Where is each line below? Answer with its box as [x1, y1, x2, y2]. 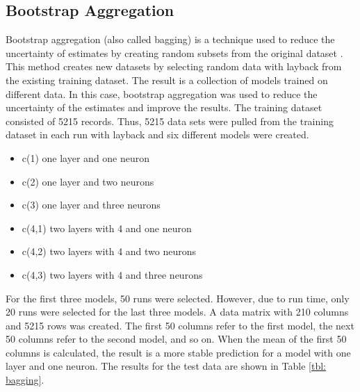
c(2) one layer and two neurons [22, 174, 154, 188]
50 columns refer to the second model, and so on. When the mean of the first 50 [6, 332, 347, 346]
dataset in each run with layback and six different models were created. [6, 127, 309, 142]
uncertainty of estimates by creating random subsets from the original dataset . [6, 45, 343, 60]
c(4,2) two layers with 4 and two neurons [22, 244, 197, 259]
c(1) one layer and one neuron [22, 150, 150, 165]
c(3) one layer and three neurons [22, 197, 161, 212]
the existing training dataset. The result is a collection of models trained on [6, 72, 328, 87]
